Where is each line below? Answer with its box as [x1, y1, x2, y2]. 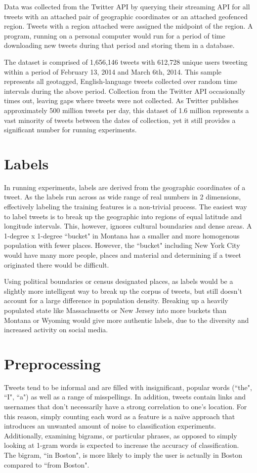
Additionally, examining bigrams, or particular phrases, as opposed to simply [4, 430, 237, 440]
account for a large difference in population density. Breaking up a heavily [4, 295, 228, 306]
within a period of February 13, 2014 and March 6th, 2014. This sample [4, 66, 221, 77]
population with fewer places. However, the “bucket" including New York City [4, 240, 240, 250]
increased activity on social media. [4, 324, 108, 335]
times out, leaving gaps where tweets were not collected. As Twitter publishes [4, 95, 239, 106]
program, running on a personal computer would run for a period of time [4, 30, 225, 40]
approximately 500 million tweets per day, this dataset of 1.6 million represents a [4, 105, 249, 115]
